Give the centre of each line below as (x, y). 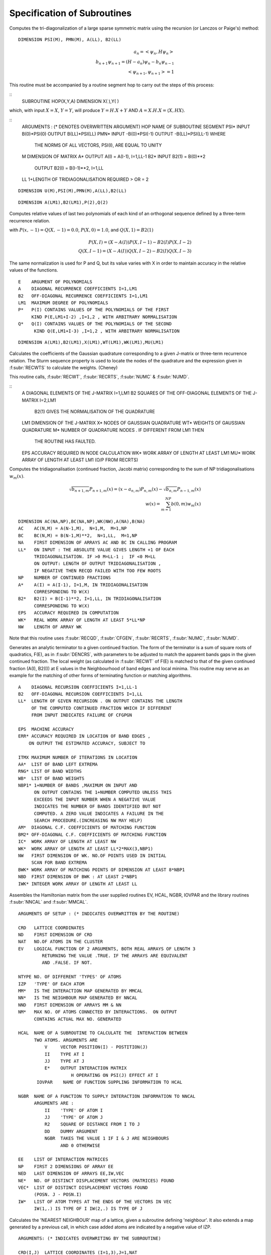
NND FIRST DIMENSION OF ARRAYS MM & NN (70, 1005)
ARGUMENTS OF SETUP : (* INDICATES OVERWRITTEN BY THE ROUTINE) (99, 913)
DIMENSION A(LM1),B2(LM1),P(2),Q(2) (63, 202)
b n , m (171, 489)
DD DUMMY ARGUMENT (71, 1131)
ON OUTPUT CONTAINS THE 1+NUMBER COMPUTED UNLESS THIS (103, 792)
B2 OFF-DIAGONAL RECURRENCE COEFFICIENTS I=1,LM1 (83, 296)
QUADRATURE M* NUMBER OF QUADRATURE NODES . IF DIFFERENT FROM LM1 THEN (113, 430)
